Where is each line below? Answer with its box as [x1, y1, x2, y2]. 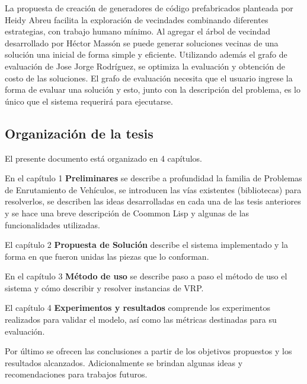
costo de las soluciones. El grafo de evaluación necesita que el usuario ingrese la [5, 71, 293, 84]
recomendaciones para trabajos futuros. [5, 368, 148, 380]
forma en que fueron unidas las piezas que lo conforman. [5, 250, 209, 262]
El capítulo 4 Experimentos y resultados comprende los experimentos [5, 301, 270, 314]
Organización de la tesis [5, 124, 153, 142]
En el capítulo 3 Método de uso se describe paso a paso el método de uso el [5, 270, 287, 282]
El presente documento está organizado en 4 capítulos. [5, 152, 202, 164]
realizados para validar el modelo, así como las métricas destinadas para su [5, 313, 277, 326]
